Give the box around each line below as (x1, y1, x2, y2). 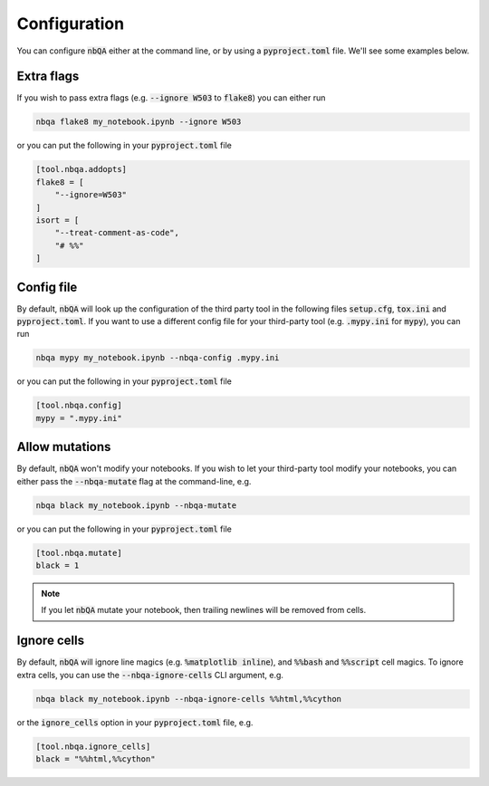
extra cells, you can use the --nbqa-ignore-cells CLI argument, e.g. (16, 669, 284, 680)
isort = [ (35, 215, 80, 225)
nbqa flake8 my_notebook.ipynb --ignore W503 (35, 117, 242, 127)
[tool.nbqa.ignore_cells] (35, 741, 151, 752)
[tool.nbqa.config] (35, 400, 122, 411)
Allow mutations (16, 439, 111, 455)
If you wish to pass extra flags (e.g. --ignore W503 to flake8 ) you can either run (16, 92, 326, 103)
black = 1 (35, 561, 80, 570)
